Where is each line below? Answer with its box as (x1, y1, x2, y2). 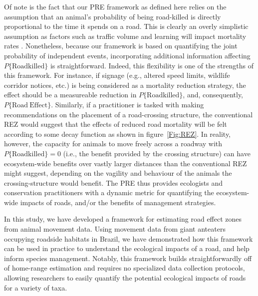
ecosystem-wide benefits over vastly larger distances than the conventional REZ (4, 158, 247, 168)
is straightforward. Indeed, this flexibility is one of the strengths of (50, 60, 254, 70)
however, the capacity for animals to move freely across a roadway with (4, 138, 223, 149)
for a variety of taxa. (4, 282, 67, 293)
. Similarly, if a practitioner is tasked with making (51, 99, 204, 109)
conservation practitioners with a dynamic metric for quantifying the (4, 187, 214, 198)
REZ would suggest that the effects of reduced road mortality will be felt (4, 119, 227, 129)
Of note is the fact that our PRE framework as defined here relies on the (4, 1, 227, 11)
